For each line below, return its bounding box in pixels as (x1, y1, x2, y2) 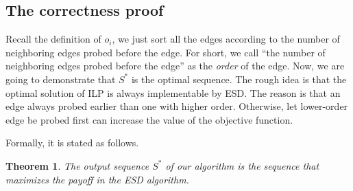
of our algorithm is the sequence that (165, 158, 319, 172)
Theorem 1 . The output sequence (5, 158, 149, 172)
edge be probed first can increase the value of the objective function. (5, 112, 293, 126)
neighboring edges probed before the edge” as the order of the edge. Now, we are (5, 58, 345, 73)
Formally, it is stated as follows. (5, 135, 139, 150)
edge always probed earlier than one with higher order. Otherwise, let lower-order (5, 99, 348, 113)
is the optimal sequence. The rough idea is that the (131, 71, 347, 86)
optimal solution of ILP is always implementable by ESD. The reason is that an (5, 85, 341, 100)
